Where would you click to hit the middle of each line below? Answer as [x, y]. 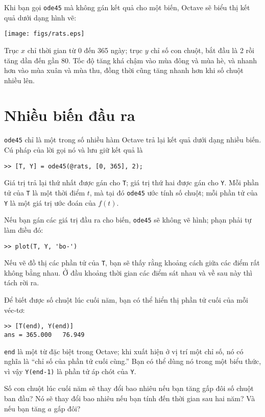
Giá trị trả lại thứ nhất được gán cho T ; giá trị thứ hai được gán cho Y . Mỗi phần [131, 182]
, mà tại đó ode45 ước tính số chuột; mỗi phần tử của [174, 192]
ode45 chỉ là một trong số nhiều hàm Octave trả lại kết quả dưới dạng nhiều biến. [133, 140]
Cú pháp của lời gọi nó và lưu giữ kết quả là [74, 150]
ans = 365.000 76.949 [44, 335]
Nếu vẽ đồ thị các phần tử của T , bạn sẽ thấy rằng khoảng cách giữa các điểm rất [132, 263]
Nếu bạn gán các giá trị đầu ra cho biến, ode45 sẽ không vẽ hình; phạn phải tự [128, 220]
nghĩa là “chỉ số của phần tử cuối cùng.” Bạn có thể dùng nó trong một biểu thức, [133, 361]
